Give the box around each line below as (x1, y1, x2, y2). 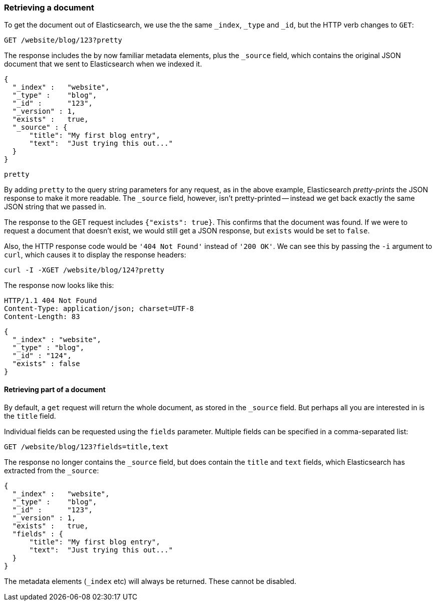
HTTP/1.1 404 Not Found (4, 296, 97, 305)
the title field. (4, 411, 56, 420)
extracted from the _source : (4, 466, 99, 475)
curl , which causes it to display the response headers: (4, 250, 186, 259)
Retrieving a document (4, 3, 94, 13)
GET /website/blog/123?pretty (4, 36, 123, 45)
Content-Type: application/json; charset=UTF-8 (4, 305, 194, 313)
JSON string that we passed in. (4, 202, 106, 211)
